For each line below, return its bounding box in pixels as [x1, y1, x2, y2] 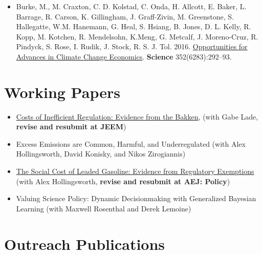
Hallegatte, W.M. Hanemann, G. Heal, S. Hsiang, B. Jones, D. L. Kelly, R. [16, 21, 251, 32]
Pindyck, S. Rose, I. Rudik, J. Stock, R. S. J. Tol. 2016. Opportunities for [16, 41, 248, 52]
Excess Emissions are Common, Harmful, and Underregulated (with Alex [16, 138, 246, 149]
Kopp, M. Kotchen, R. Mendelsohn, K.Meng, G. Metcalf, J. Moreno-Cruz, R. [16, 31, 258, 42]
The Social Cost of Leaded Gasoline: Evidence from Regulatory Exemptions [16, 166, 254, 177]
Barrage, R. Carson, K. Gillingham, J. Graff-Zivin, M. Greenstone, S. [16, 11, 234, 22]
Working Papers [4, 81, 120, 102]
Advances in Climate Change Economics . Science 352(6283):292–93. [16, 51, 232, 62]
